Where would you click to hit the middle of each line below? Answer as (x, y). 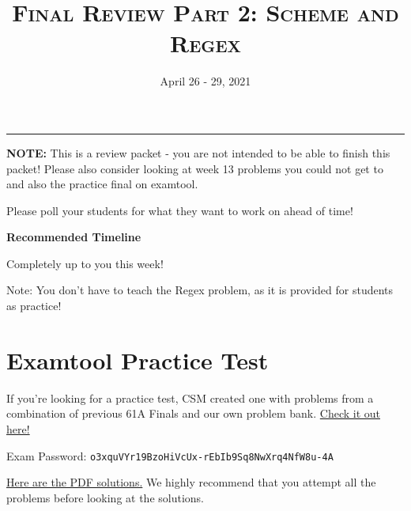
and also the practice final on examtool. (102, 184)
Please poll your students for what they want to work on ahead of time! (180, 210)
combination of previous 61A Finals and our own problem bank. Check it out (194, 413)
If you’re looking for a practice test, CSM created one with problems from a (190, 397)
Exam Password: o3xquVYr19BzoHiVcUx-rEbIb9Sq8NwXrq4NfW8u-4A (170, 455)
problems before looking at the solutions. (105, 497)
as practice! (34, 306)
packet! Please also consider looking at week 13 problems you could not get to (195, 168)
